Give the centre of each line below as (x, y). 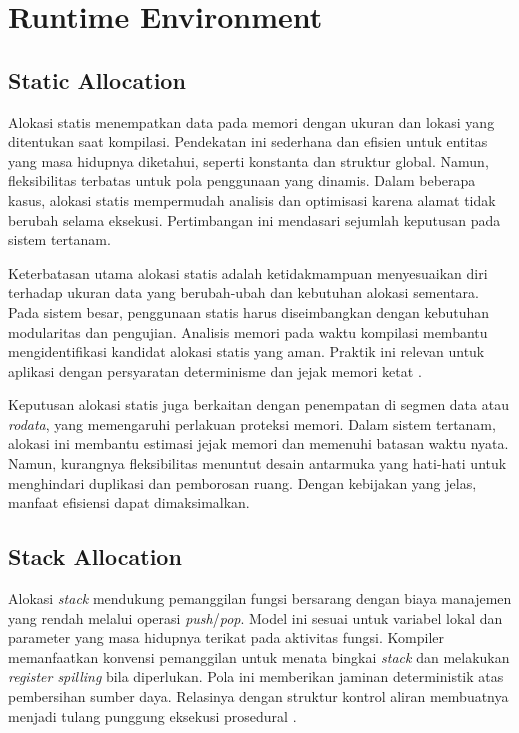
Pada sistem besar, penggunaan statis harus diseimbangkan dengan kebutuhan (249, 311)
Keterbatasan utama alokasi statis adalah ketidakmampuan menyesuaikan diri (248, 272)
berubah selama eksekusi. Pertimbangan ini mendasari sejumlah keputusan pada (254, 219)
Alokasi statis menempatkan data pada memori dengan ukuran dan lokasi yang (251, 121)
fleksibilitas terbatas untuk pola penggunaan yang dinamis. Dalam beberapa (242, 180)
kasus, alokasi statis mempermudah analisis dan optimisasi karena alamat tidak (252, 199)
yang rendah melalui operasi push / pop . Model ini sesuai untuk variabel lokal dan (255, 617)
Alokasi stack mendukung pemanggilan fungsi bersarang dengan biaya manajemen (260, 598)
